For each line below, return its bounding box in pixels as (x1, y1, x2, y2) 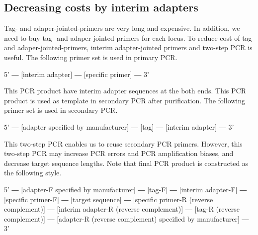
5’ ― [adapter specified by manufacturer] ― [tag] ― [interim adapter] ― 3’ (4, 121, 234, 132)
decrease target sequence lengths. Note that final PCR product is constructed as (4, 157, 249, 168)
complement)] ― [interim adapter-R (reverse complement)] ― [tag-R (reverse (4, 204, 240, 214)
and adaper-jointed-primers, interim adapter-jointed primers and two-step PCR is (4, 42, 253, 53)
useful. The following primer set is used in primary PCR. (4, 52, 177, 62)
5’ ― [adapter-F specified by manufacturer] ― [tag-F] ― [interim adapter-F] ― (4, 184, 247, 194)
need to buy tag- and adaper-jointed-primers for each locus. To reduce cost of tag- (4, 32, 255, 43)
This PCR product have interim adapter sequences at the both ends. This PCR (4, 85, 246, 96)
